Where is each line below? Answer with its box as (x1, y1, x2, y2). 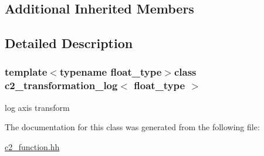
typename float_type (59, 65, 162, 79)
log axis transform (5, 101, 70, 113)
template (5, 65, 48, 79)
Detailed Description (5, 34, 133, 52)
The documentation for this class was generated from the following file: (5, 121, 260, 133)
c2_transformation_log (5, 78, 118, 93)
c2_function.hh (5, 140, 60, 152)
